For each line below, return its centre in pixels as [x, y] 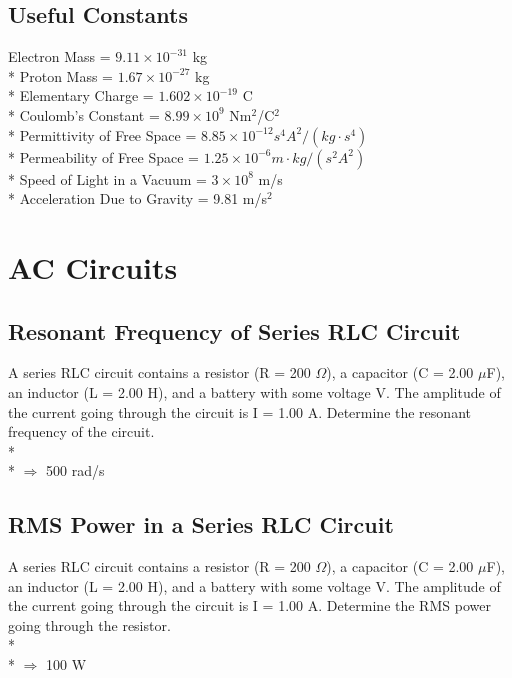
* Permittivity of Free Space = [102, 134]
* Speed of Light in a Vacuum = [107, 178]
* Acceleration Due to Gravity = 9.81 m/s [138, 198]
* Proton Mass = [60, 75]
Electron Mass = [59, 56]
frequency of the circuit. [81, 431]
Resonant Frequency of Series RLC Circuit [234, 330]
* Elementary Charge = [81, 95]
